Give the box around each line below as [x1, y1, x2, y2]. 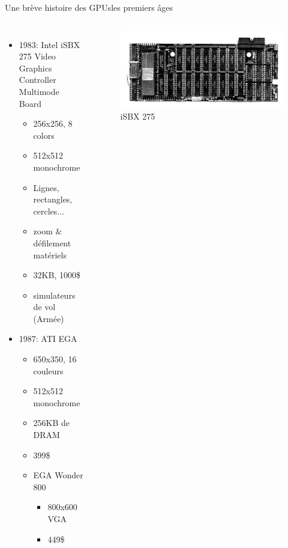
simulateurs [33, 288, 76, 301]
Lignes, [33, 181, 59, 193]
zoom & [33, 225, 62, 237]
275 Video [19, 50, 56, 62]
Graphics [19, 61, 52, 74]
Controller [19, 73, 56, 86]
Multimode [19, 85, 59, 97]
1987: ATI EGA [19, 332, 77, 345]
